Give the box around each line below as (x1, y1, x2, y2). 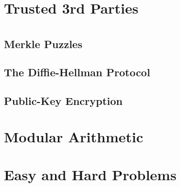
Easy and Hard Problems (4, 165, 177, 185)
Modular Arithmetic (4, 126, 144, 146)
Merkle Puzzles (4, 36, 83, 51)
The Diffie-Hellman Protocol (4, 65, 150, 80)
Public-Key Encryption (4, 93, 123, 108)
